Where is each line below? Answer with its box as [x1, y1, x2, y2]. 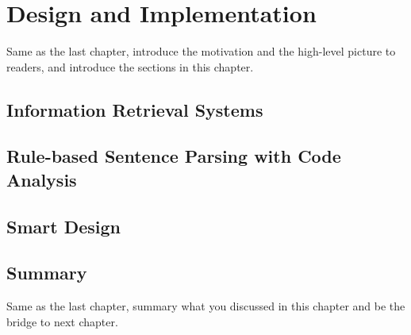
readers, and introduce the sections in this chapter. [6, 58, 254, 75]
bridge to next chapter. [6, 313, 118, 329]
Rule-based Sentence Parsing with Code [6, 144, 341, 168]
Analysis [6, 167, 77, 191]
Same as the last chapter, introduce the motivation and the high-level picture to [6, 43, 396, 60]
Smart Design [6, 214, 121, 238]
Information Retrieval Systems [6, 97, 263, 121]
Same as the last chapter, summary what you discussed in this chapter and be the [6, 298, 405, 314]
